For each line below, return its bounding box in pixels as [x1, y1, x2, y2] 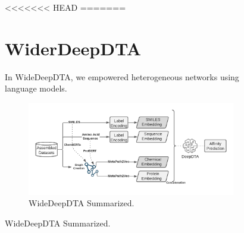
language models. [5, 82, 67, 95]
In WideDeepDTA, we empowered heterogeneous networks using [5, 70, 239, 83]
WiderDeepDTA [5, 36, 141, 60]
